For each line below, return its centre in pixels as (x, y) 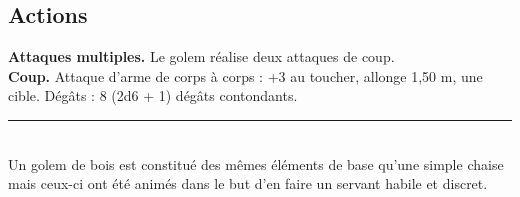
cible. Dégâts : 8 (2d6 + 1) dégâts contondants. (153, 95)
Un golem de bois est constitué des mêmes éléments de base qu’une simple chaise (256, 163)
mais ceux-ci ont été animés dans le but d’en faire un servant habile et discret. (248, 183)
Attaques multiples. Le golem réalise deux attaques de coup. (201, 56)
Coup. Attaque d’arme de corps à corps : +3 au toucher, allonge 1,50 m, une (245, 75)
